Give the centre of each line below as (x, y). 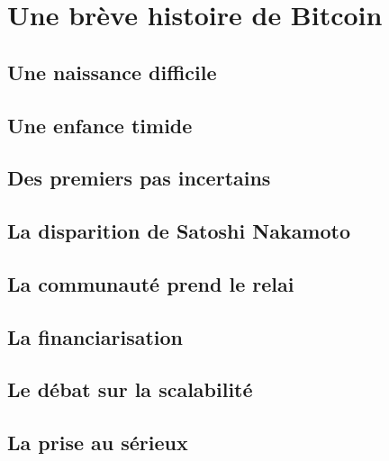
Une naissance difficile (112, 72)
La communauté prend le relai (151, 283)
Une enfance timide (100, 125)
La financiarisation (95, 336)
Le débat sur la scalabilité (130, 389)
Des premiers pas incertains (139, 178)
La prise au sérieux (98, 443)
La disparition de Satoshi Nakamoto (179, 231)
